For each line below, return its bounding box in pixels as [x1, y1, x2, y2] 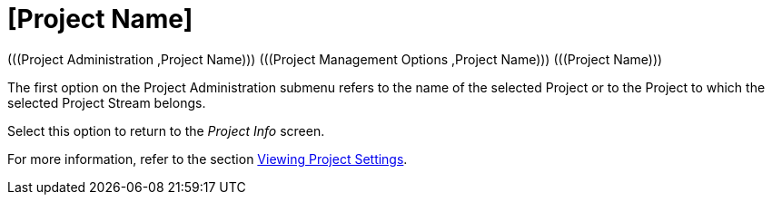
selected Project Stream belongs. [7, 94, 206, 111]
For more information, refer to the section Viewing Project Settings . [7, 150, 408, 167]
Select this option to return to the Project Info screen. [7, 122, 325, 139]
